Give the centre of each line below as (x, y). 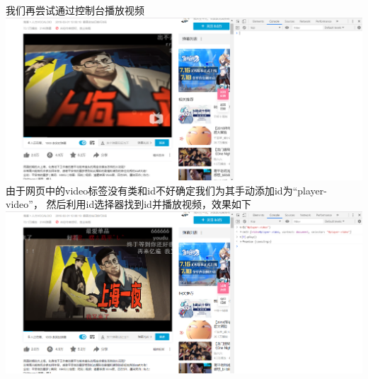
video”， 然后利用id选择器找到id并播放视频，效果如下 (128, 204)
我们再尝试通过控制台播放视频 (75, 10)
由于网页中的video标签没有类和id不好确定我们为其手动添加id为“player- (166, 190)
